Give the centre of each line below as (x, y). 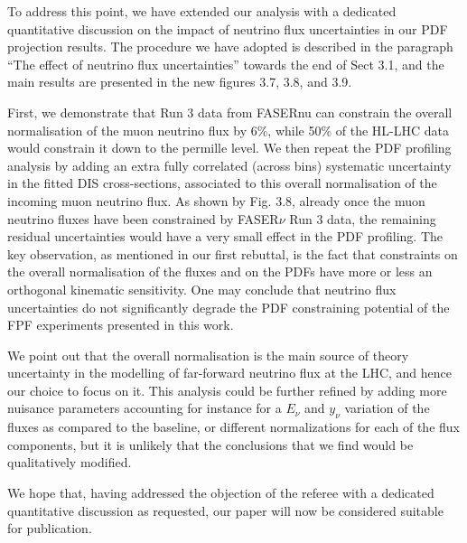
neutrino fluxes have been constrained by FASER (143, 218)
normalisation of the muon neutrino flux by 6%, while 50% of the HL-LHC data (229, 130)
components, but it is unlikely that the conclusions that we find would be (210, 444)
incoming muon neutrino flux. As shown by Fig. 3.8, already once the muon (216, 200)
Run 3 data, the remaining (363, 218)
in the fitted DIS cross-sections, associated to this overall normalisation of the (222, 183)
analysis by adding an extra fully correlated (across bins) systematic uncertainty (229, 165)
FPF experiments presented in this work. (121, 325)
